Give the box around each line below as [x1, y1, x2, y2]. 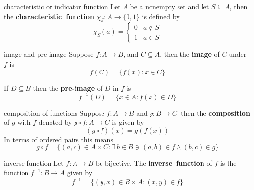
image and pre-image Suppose [4, 49, 94, 59]
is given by [112, 117, 144, 127]
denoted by [38, 117, 72, 127]
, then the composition [177, 107, 250, 118]
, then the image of [160, 49, 220, 59]
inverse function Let [4, 158, 64, 168]
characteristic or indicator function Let [4, 1, 121, 11]
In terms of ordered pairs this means [4, 134, 113, 144]
